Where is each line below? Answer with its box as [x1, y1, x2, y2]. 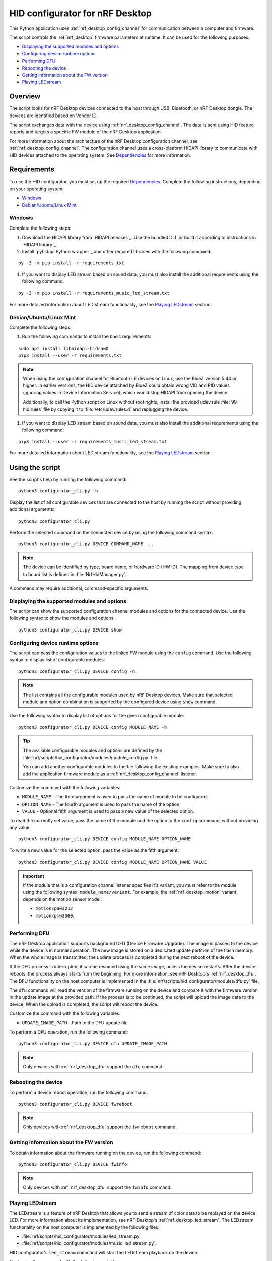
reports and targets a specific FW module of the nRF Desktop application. [9, 129, 162, 135]
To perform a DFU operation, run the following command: [9, 1029, 128, 1035]
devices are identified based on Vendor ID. [9, 112, 98, 119]
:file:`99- [221, 399, 239, 405]
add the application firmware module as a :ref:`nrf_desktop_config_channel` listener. [23, 771, 197, 777]
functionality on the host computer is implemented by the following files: [9, 1224, 160, 1230]
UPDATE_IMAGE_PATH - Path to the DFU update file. [22, 1019, 129, 1026]
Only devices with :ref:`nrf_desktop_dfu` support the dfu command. [23, 1064, 164, 1070]
